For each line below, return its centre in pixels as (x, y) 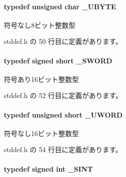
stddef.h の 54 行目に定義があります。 (63, 149)
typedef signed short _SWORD (58, 60)
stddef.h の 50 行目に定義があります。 (63, 41)
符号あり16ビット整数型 (41, 79)
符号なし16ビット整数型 (41, 133)
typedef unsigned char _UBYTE (60, 6)
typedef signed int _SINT (48, 168)
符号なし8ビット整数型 (40, 25)
